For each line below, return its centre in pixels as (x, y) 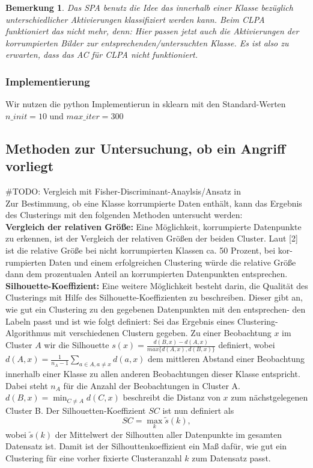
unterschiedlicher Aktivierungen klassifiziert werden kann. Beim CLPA (135, 19)
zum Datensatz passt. (231, 458)
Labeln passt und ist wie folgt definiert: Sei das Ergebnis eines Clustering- (142, 321)
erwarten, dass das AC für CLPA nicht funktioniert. (102, 55)
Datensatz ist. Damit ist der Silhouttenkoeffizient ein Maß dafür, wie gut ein (146, 446)
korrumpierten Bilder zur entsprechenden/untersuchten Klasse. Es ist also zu (147, 42)
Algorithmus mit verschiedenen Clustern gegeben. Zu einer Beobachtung (138, 333)
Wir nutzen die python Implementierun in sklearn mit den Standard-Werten (146, 104)
